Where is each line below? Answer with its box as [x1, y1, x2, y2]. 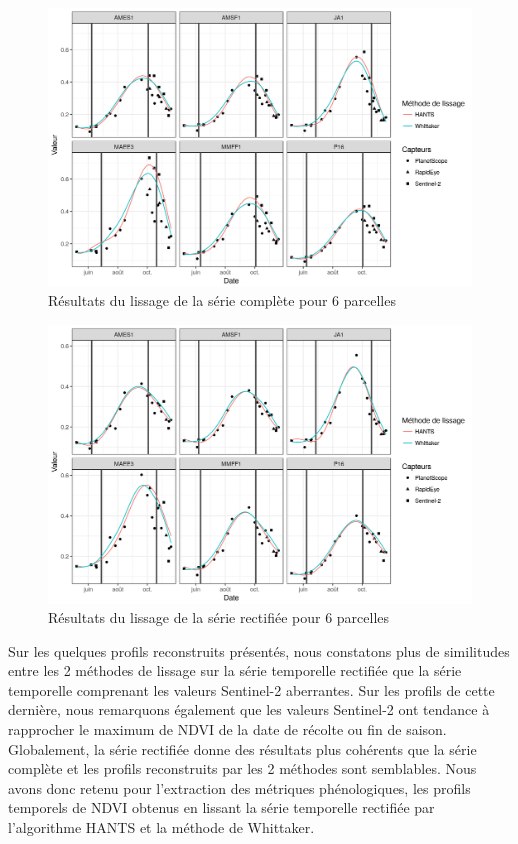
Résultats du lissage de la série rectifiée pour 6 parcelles [48, 607, 390, 628]
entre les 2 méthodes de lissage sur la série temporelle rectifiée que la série [8, 660, 462, 681]
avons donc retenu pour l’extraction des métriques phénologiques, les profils [8, 777, 471, 798]
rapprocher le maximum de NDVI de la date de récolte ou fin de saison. [8, 719, 447, 740]
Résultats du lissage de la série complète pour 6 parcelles [48, 290, 396, 311]
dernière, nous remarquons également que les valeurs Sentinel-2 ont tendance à [8, 699, 490, 720]
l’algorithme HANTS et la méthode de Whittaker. [8, 817, 315, 838]
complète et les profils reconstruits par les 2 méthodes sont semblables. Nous [8, 758, 477, 779]
